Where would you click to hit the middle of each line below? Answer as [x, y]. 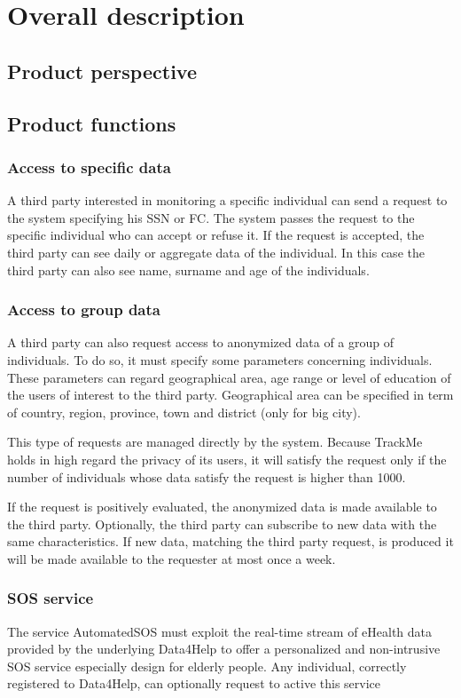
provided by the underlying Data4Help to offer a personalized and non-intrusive [224, 649]
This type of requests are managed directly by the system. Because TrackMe [215, 442]
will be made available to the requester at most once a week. [172, 558]
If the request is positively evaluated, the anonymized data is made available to [222, 507]
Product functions [92, 123]
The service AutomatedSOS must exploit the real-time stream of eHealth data [220, 631]
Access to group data [84, 309]
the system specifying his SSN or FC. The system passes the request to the [211, 217]
